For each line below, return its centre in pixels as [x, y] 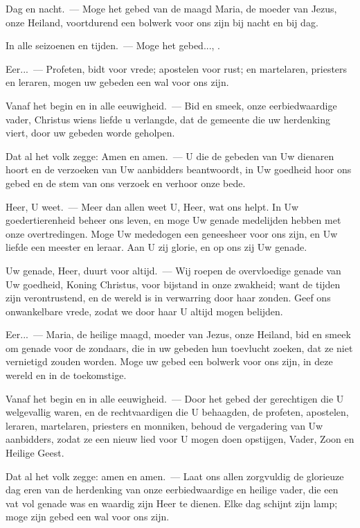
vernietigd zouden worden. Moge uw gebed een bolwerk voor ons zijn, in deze [169, 361]
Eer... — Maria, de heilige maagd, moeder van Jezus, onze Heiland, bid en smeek [178, 334]
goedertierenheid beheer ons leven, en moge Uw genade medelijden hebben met [173, 220]
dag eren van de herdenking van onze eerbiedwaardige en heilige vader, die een [172, 490]
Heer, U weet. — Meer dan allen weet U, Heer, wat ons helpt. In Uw [152, 206]
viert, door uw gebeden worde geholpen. [90, 133]
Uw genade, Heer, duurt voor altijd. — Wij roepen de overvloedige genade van [173, 270]
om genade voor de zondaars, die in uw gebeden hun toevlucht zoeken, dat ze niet [179, 347]
